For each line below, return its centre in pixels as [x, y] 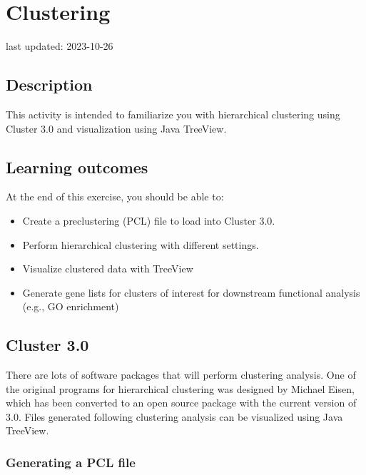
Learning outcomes [77, 167]
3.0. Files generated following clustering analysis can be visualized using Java [174, 416]
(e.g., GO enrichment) [71, 306]
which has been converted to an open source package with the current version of [181, 403]
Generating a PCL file [71, 462]
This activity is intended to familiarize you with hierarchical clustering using [173, 114]
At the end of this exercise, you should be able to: [115, 196]
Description [49, 85]
